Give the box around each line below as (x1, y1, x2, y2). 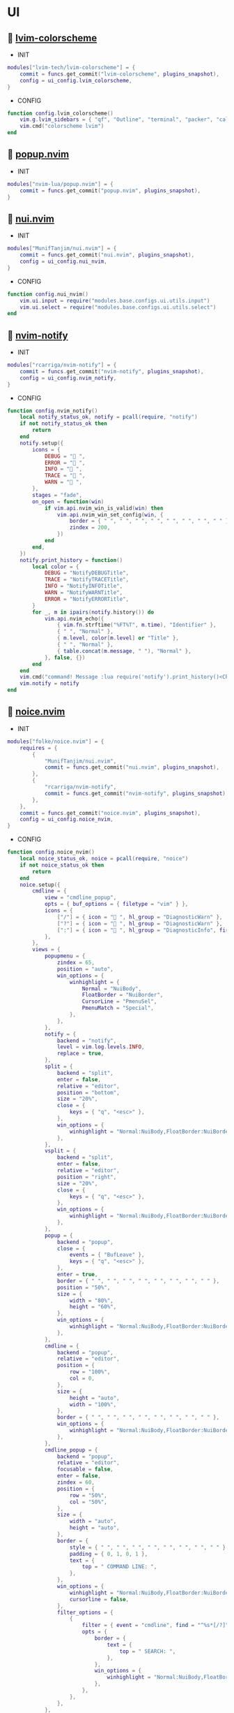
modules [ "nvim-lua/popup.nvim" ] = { (7, 180, 114, 187)
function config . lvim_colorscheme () (7, 110, 114, 117)
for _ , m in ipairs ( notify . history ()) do (32, 609, 155, 616)
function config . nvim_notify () (7, 407, 98, 414)
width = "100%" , (69, 1401, 117, 1408)
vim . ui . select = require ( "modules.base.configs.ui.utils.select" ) (19, 303, 217, 311)
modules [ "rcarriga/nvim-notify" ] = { (7, 361, 117, 369)
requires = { (19, 744, 58, 751)
